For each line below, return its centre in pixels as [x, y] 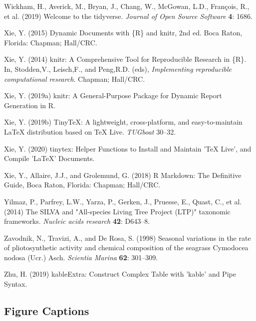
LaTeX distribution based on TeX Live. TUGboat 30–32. [90, 131]
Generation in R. [30, 105]
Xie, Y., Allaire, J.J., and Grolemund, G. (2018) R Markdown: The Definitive [123, 175]
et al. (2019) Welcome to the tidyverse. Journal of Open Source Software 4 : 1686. [128, 16]
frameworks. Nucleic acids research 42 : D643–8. [77, 221]
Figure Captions [47, 311]
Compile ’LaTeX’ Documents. [49, 158]
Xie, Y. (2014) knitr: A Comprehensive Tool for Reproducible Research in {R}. [125, 59]
